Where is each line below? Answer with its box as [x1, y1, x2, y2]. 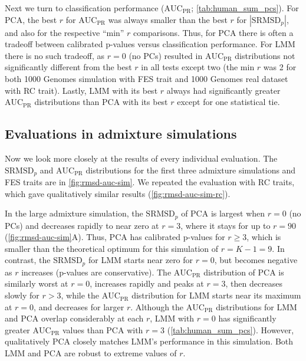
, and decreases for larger [34, 300, 124, 313]
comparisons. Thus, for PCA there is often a [133, 26, 294, 38]
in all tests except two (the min [141, 61, 255, 73]
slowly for [5, 289, 40, 301]
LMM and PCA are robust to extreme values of [5, 347, 177, 359]
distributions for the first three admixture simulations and [85, 163, 296, 176]
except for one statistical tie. [177, 96, 280, 108]
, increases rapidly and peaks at [90, 277, 204, 290]
